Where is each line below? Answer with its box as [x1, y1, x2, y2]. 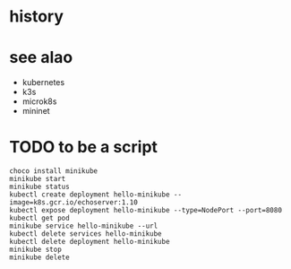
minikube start [9, 175, 66, 184]
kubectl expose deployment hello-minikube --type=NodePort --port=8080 [9, 206, 282, 215]
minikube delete [9, 253, 70, 262]
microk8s [21, 96, 57, 107]
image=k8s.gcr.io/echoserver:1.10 [9, 198, 139, 207]
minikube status [9, 182, 70, 192]
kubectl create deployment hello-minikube [9, 190, 170, 199]
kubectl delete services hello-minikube [9, 230, 163, 239]
